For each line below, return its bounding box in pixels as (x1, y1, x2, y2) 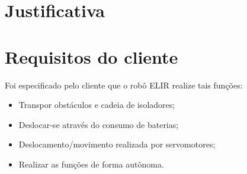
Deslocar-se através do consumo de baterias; (18, 118, 179, 130)
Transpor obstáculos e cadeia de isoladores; (18, 99, 175, 111)
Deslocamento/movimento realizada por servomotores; (18, 138, 216, 150)
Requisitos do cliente (5, 44, 178, 68)
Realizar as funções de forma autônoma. (18, 157, 164, 170)
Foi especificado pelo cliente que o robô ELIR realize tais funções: (5, 78, 243, 91)
